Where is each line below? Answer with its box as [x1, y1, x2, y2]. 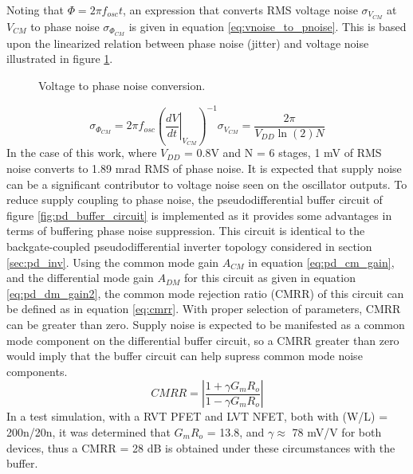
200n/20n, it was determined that [6, 423, 171, 440]
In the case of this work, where [6, 144, 157, 161]
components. [6, 362, 68, 379]
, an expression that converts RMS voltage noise [122, 2, 358, 18]
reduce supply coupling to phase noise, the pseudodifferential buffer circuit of [6, 191, 383, 208]
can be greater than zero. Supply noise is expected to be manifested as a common [6, 316, 405, 332]
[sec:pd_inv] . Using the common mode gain [6, 253, 219, 270]
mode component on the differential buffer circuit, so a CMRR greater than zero [6, 331, 399, 348]
